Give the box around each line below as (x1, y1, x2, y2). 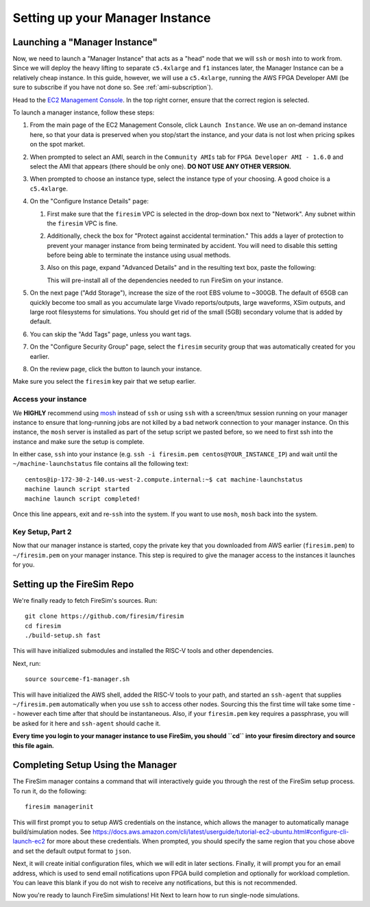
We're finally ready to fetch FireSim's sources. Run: (12, 596, 158, 604)
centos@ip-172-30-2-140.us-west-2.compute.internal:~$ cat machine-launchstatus (25, 475, 304, 483)
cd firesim (25, 622, 62, 630)
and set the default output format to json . (12, 847, 132, 855)
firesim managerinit (25, 803, 94, 811)
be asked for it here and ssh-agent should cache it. (12, 719, 161, 728)
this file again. (12, 741, 55, 749)
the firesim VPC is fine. (47, 219, 118, 227)
